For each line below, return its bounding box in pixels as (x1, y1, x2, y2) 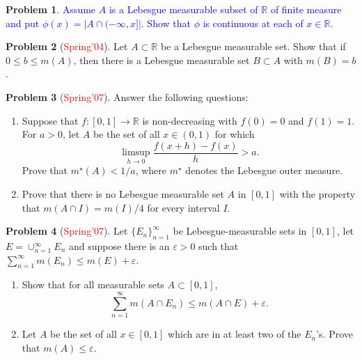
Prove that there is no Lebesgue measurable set (22, 187, 224, 201)
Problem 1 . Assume (6, 2, 96, 16)
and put (6, 15, 40, 30)
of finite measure (270, 2, 342, 16)
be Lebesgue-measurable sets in (173, 224, 307, 238)
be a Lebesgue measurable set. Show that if (160, 39, 346, 54)
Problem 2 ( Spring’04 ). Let (6, 39, 128, 54)
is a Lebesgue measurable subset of (109, 2, 258, 16)
